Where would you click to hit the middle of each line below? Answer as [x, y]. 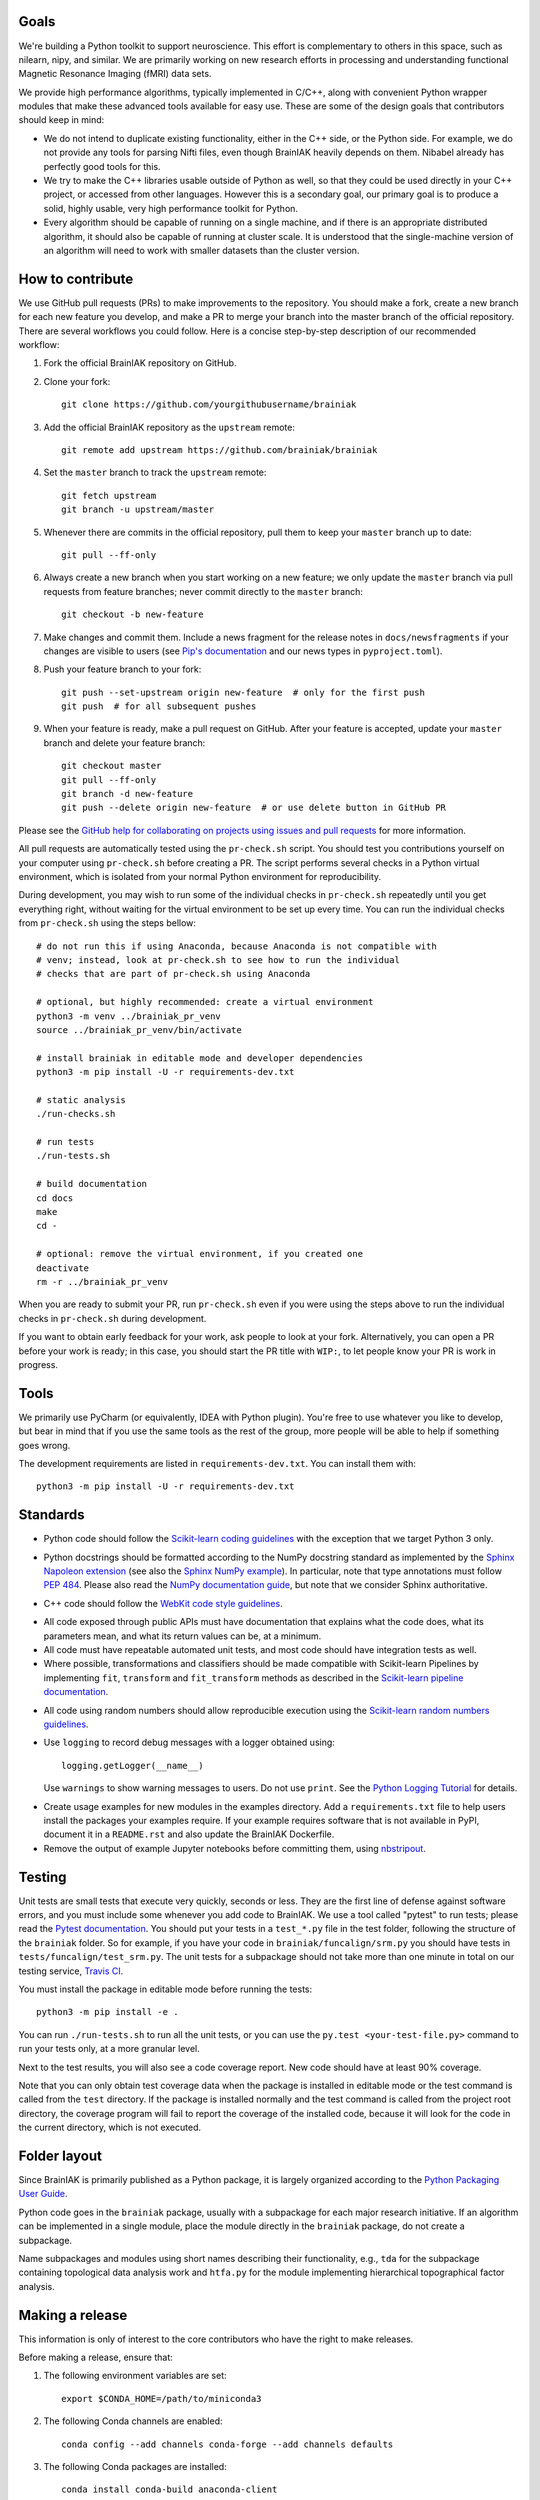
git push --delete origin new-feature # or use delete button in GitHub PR [254, 808]
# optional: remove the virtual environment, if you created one [200, 1254]
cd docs [55, 1198]
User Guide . [43, 2194]
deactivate [63, 1268]
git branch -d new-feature [127, 794]
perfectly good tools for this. [102, 166]
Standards [51, 1515]
